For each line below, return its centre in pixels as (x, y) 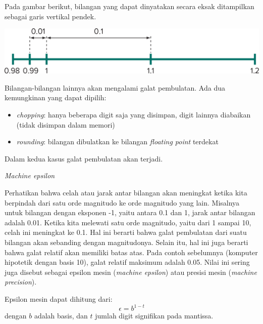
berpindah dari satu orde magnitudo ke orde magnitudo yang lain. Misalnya (122, 202)
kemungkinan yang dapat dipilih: (56, 97)
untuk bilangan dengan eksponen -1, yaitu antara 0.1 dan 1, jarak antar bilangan (130, 212)
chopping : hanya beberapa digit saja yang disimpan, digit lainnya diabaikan (134, 115)
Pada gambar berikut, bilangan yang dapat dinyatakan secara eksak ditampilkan (129, 6)
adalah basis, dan (61, 316)
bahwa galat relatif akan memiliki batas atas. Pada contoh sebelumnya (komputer (131, 252)
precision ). (21, 282)
